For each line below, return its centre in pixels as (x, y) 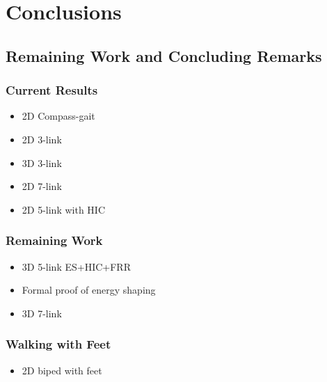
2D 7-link (42, 186)
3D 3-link (42, 162)
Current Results (52, 90)
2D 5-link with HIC (63, 209)
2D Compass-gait (58, 116)
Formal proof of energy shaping (89, 290)
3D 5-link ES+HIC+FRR (76, 266)
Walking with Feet (58, 344)
